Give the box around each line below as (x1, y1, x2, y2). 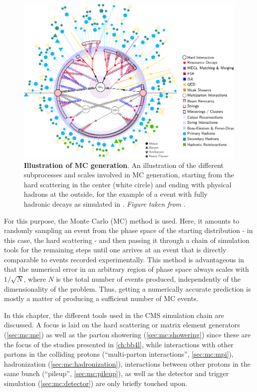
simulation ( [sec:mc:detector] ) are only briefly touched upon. (4, 378, 188, 389)
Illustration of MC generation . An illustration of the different (24, 159, 224, 170)
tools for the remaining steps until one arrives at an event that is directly (4, 244, 227, 255)
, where (24, 274, 46, 284)
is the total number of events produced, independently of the (56, 274, 241, 284)
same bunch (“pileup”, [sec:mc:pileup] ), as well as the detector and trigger (4, 368, 229, 379)
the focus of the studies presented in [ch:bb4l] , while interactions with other (4, 339, 234, 349)
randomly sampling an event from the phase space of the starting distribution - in (4, 225, 253, 235)
